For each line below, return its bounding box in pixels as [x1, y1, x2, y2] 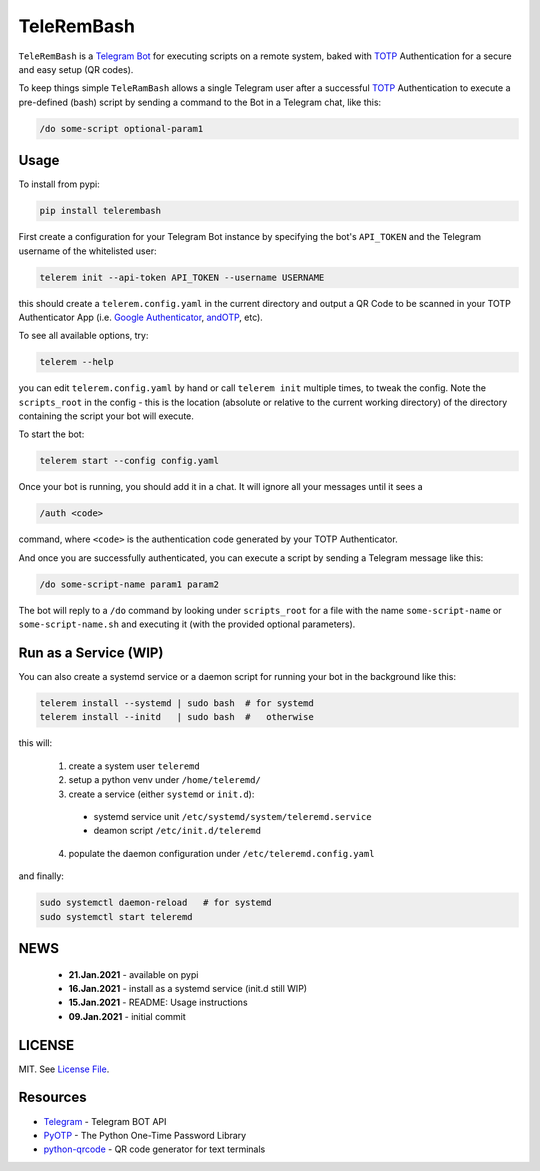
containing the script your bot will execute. [18, 410, 195, 422]
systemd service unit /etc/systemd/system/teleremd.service [93, 810, 372, 822]
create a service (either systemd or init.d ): [68, 788, 255, 800]
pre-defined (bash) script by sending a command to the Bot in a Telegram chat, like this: [18, 96, 382, 108]
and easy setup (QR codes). [18, 63, 134, 75]
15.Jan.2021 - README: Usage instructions [68, 996, 249, 1009]
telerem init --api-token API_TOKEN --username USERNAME [39, 271, 325, 283]
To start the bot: [18, 428, 85, 440]
